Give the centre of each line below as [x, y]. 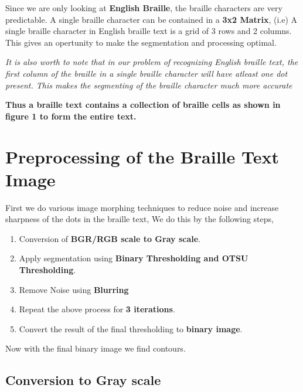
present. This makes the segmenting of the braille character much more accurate [149, 85]
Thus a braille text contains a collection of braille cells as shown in [143, 105]
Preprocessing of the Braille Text [142, 156]
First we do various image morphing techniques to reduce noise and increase [142, 207]
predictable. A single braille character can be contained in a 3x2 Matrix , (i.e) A [151, 19]
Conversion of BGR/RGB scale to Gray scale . [110, 238]
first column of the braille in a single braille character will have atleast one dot [147, 73]
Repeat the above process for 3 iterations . [97, 309]
